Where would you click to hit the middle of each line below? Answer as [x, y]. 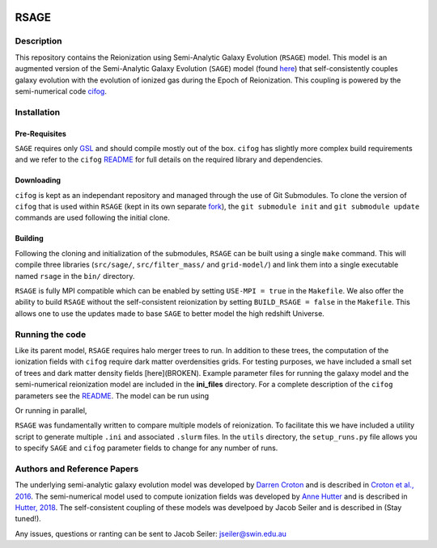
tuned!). [28, 519]
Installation [38, 112]
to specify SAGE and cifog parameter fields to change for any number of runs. [146, 448]
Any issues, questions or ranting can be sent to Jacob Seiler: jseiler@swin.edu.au [151, 533]
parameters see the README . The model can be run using [112, 395]
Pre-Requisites [40, 133]
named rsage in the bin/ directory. [75, 276]
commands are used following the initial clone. [92, 217]
